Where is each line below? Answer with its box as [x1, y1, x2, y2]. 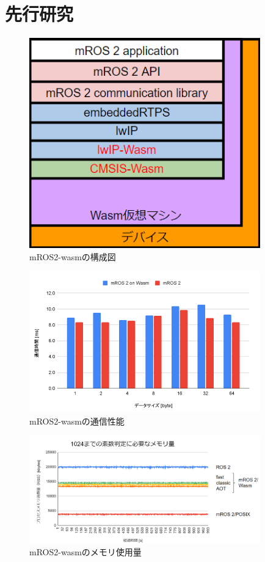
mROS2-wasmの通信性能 [29, 414, 125, 427]
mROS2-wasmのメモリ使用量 [29, 546, 142, 558]
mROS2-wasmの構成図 [29, 250, 116, 263]
